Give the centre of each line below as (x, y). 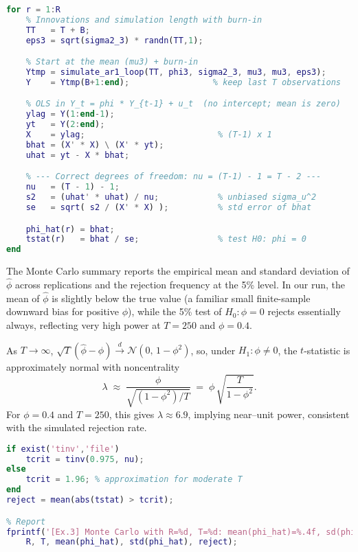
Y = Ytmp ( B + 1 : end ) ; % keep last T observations (183, 82)
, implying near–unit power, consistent (269, 414)
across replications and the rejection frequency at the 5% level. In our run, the (180, 284)
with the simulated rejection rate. (77, 427)
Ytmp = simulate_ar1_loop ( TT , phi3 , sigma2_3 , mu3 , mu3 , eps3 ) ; (176, 72)
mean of (23, 298)
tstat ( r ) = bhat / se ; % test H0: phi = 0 (166, 239)
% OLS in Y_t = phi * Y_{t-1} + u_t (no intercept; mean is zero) (183, 104)
